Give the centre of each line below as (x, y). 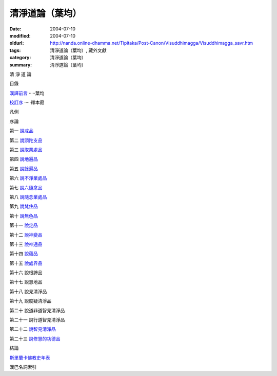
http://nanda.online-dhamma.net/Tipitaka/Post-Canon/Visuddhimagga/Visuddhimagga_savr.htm (152, 43)
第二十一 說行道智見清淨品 (37, 320)
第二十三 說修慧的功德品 (35, 338)
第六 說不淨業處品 (28, 178)
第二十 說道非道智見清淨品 (37, 310)
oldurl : (17, 43)
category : (20, 58)
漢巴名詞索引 (23, 367)
